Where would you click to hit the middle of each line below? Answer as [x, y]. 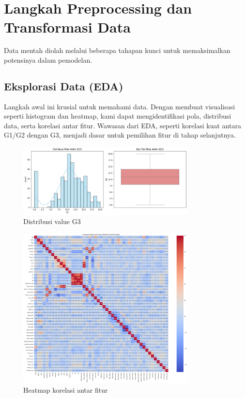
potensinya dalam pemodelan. [48, 60]
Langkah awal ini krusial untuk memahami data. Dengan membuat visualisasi [120, 106]
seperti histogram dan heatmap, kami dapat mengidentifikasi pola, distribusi [118, 116]
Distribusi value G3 [52, 221]
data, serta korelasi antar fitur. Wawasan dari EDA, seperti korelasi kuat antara [122, 125]
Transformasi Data [67, 27]
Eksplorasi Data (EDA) [64, 86]
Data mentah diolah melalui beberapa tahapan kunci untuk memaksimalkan [117, 50]
